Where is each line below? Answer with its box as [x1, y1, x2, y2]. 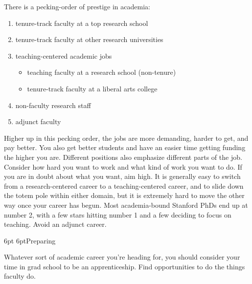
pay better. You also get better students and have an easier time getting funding [4, 142, 246, 153]
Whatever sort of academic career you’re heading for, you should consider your [4, 252, 240, 262]
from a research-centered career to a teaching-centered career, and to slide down [4, 180, 244, 191]
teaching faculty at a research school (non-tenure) [27, 67, 176, 77]
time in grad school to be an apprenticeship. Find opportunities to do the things [4, 261, 245, 271]
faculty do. [4, 271, 36, 281]
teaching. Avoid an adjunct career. [4, 219, 107, 229]
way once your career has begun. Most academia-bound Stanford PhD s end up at [4, 199, 248, 210]
